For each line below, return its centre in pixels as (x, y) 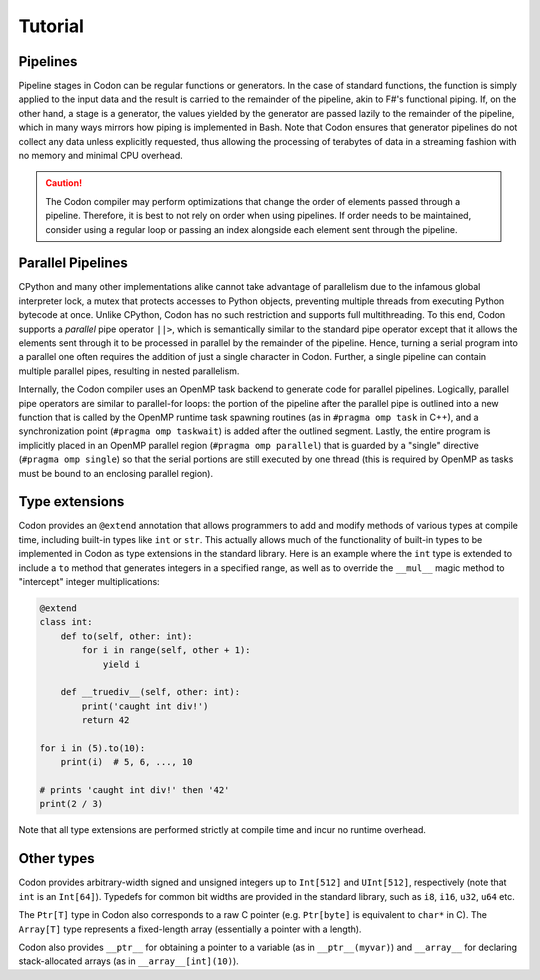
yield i (121, 664)
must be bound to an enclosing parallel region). (116, 473)
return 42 (105, 720)
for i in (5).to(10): (92, 748)
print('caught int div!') (145, 706)
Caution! (64, 183)
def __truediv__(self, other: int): (150, 692)
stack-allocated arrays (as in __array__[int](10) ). (128, 961)
